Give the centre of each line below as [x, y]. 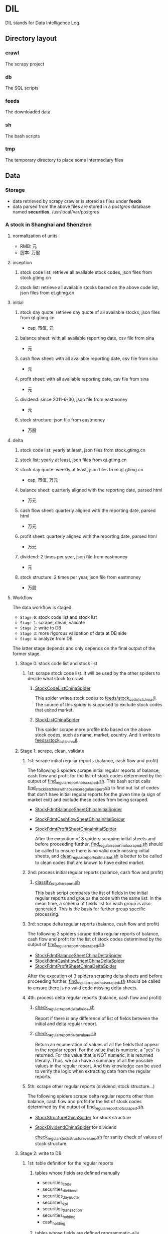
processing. [47, 914]
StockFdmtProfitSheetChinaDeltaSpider [76, 966]
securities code [57, 1183]
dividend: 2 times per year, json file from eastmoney [74, 556]
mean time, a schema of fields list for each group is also [93, 904]
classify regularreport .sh [57, 883]
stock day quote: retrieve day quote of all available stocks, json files [90, 312]
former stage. [27, 654]
